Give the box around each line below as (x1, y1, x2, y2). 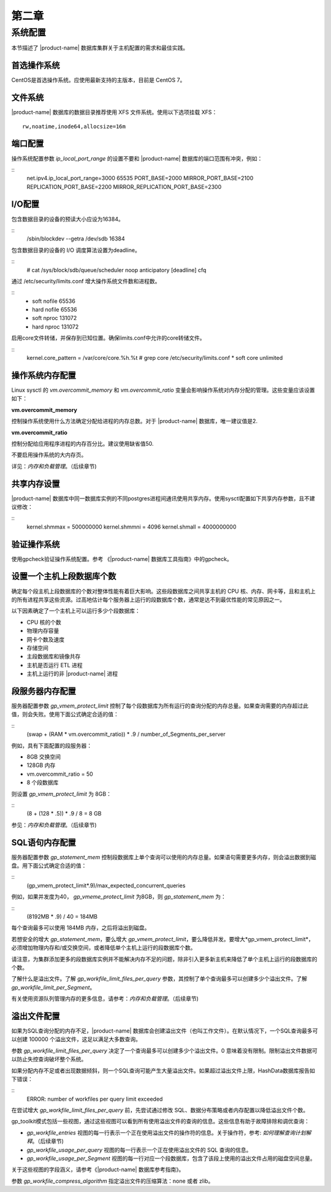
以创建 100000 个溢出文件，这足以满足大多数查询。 (11, 1036, 141, 1043)
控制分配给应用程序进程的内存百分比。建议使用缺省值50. (11, 440, 154, 447)
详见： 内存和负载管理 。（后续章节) (11, 462, 97, 470)
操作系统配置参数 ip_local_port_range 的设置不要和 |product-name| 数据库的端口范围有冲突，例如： (11, 155, 263, 162)
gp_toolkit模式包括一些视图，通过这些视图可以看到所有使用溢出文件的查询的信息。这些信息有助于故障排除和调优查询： (11, 1118, 310, 1125)
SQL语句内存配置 (11, 837, 76, 847)
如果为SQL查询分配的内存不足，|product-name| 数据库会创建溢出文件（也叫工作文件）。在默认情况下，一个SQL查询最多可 (11, 1027, 318, 1034)
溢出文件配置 (11, 1011, 60, 1021)
